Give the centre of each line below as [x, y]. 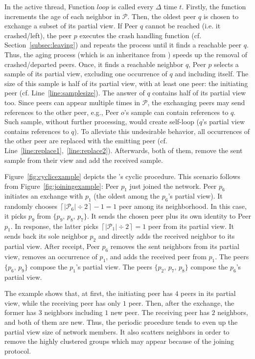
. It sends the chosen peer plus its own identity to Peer [169, 215]
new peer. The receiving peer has [160, 312]
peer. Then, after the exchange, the [181, 303]
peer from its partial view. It [191, 226]
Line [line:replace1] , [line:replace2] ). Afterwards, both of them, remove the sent [124, 150]
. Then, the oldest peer [162, 16]
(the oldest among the [127, 196]
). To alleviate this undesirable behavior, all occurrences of [162, 131]
